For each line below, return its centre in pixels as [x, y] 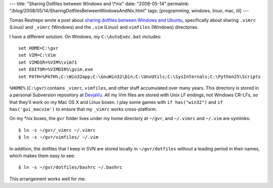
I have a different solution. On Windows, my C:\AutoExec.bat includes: [85, 36]
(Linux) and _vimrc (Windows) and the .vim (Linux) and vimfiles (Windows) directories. [104, 27]
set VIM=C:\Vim [37, 55]
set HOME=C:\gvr [38, 48]
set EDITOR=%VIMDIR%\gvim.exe [56, 69]
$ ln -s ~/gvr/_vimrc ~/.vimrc [57, 130]
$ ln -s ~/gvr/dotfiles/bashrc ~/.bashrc [70, 167]
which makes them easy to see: [42, 156]
